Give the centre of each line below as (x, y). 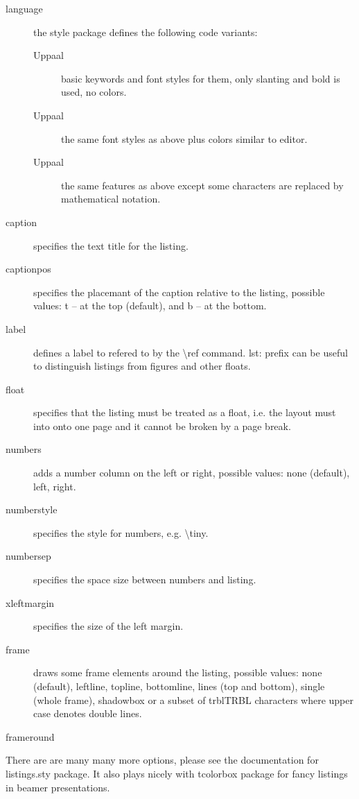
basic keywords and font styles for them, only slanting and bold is (201, 78)
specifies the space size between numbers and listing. (145, 579)
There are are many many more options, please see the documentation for (162, 760)
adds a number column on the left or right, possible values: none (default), (192, 473)
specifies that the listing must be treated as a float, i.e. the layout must (185, 412)
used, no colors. (94, 92)
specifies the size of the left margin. (108, 626)
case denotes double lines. (88, 713)
